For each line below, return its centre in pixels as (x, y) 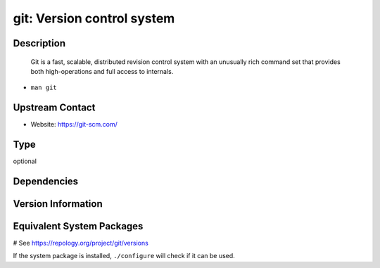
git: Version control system (94, 18)
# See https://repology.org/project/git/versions (81, 243)
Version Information (58, 204)
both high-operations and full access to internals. (102, 71)
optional (25, 161)
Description (39, 43)
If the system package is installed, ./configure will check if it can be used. (124, 256)
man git (44, 88)
